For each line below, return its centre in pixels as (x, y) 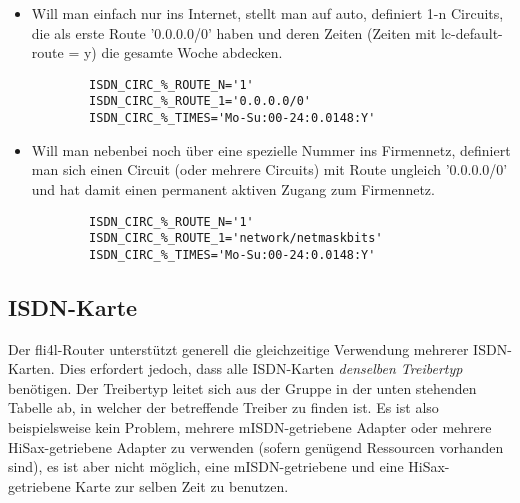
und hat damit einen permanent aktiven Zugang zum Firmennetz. (233, 188)
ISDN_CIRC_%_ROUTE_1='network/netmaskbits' (236, 238)
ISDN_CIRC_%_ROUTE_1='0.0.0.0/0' (200, 101)
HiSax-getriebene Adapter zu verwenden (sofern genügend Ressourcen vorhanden (256, 446)
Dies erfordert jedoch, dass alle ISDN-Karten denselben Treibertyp (261, 368)
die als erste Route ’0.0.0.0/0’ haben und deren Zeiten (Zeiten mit (234, 32)
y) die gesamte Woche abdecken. (183, 52)
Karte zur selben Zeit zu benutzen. (182, 485)
